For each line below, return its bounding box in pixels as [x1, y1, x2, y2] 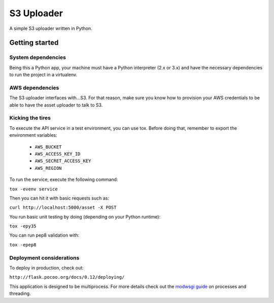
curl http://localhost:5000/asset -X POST [9, 205, 117, 210]
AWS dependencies [9, 84, 59, 91]
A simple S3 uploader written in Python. [9, 25, 92, 31]
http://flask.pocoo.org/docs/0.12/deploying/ [9, 274, 125, 280]
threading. [9, 290, 31, 296]
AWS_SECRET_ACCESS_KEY [35, 158, 91, 164]
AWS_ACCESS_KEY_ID [35, 151, 81, 157]
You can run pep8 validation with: [9, 232, 80, 238]
